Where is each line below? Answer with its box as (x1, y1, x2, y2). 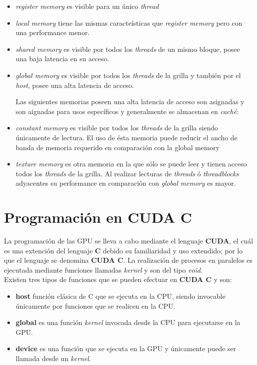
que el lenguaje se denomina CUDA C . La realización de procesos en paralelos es (4, 255, 253, 265)
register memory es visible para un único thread (15, 1, 159, 11)
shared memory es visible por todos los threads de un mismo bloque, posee (15, 43, 240, 54)
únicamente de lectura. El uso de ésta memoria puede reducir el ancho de (15, 132, 238, 142)
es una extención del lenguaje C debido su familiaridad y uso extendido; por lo (4, 245, 243, 255)
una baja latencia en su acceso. (15, 53, 109, 64)
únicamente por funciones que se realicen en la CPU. (15, 300, 175, 311)
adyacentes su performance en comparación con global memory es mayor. (15, 178, 236, 188)
